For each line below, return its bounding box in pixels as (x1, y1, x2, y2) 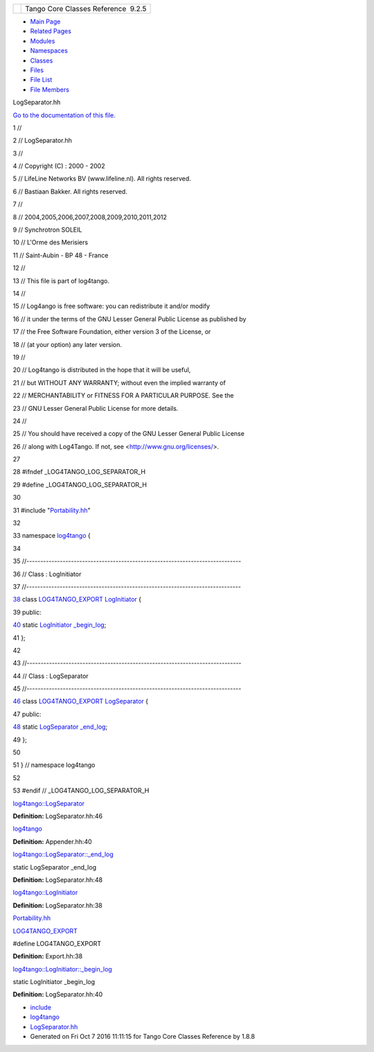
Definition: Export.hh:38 (12, 952, 83, 960)
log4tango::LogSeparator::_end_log (12, 850, 114, 858)
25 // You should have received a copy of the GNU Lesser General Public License (12, 430, 245, 438)
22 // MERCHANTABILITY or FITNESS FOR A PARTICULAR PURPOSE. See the (12, 391, 235, 400)
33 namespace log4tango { (12, 532, 91, 540)
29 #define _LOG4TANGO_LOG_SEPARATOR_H (12, 480, 147, 489)
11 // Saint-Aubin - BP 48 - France (12, 251, 109, 260)
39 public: (12, 608, 42, 616)
